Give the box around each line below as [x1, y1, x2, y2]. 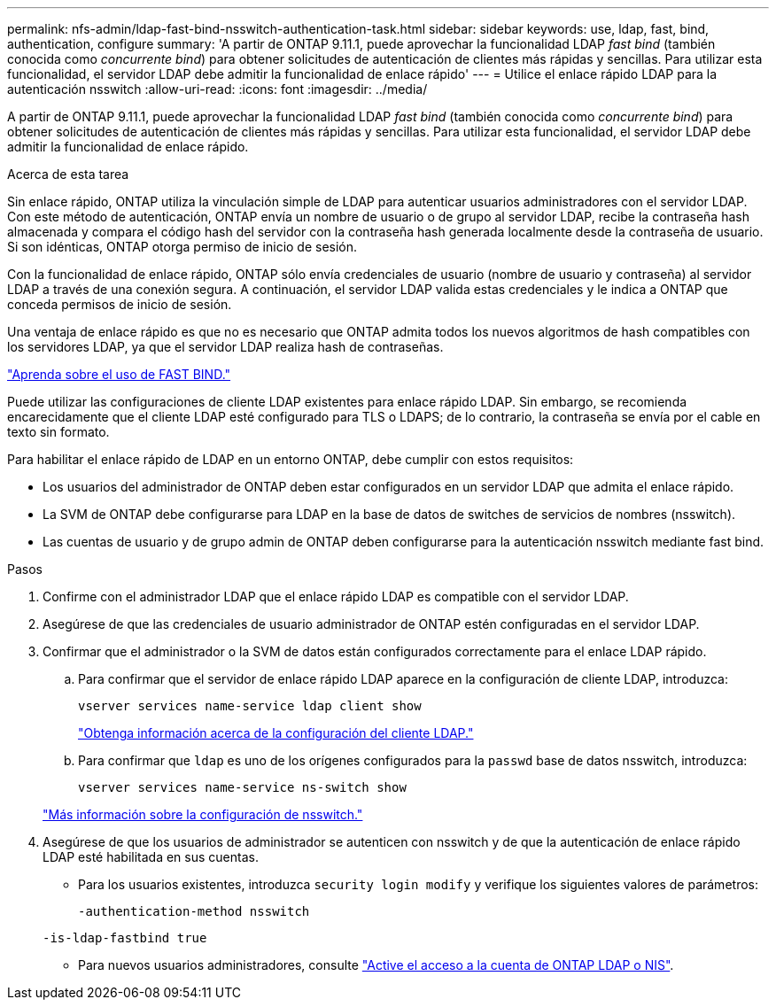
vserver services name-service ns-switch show [78, 780, 407, 794]
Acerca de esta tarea [7, 167, 129, 182]
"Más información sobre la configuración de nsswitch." [43, 807, 363, 822]
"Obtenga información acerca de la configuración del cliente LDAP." [78, 725, 474, 740]
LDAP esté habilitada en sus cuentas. [43, 849, 259, 864]
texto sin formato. [7, 424, 110, 439]
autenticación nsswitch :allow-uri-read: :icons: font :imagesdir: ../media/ [7, 81, 428, 97]
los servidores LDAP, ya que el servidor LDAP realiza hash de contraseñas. [7, 339, 444, 354]
